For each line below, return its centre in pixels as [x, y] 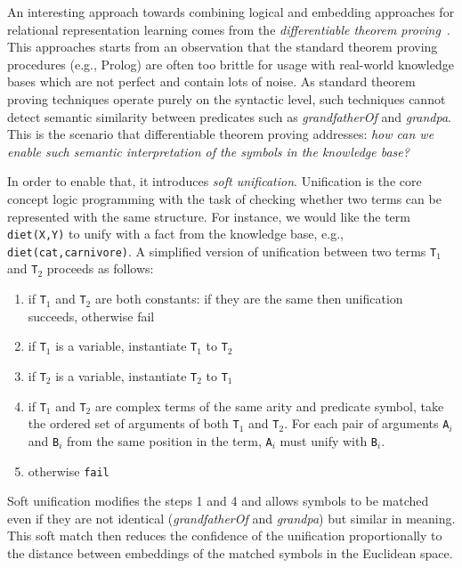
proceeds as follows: [100, 268]
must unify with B [329, 440]
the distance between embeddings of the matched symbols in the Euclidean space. [230, 553]
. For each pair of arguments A [367, 423]
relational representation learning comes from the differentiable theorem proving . [229, 29]
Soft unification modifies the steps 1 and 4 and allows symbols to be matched [218, 501]
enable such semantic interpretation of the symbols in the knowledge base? [208, 151]
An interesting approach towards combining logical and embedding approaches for [231, 12]
